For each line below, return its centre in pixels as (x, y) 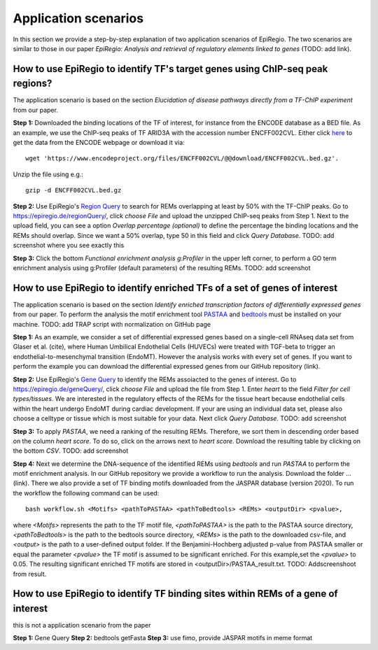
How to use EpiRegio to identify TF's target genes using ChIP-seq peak (170, 69)
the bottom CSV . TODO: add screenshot (71, 451)
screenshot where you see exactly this (69, 246)
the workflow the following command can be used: (86, 493)
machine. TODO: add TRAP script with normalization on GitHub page (112, 324)
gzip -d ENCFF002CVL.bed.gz (73, 190)
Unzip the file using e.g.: (48, 174)
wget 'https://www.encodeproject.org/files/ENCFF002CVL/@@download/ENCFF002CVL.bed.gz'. (182, 158)
